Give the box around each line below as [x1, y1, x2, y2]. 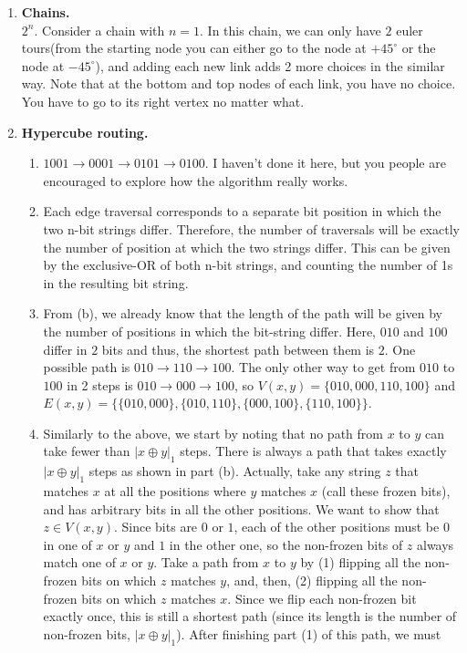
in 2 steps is [67, 375, 133, 394]
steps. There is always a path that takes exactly [180, 441, 447, 461]
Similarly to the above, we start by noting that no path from [43, 423, 383, 442]
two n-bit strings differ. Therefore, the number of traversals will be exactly [43, 219, 460, 238]
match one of [43, 553, 116, 572]
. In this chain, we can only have [200, 20, 381, 39]
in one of [43, 534, 92, 554]
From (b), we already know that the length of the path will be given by [43, 304, 442, 323]
